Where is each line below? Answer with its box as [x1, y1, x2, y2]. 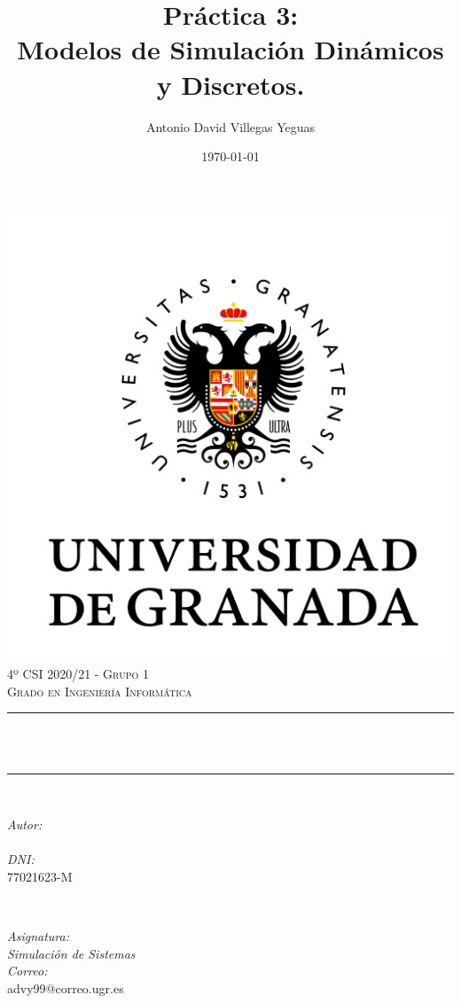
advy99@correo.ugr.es [7, 979, 124, 997]
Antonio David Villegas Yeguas [145, 117, 316, 136]
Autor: [7, 815, 43, 834]
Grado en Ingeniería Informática [7, 681, 192, 700]
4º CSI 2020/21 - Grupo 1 [7, 665, 149, 683]
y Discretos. [156, 66, 305, 102]
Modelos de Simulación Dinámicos [17, 31, 444, 67]
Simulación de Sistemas [7, 944, 136, 962]
